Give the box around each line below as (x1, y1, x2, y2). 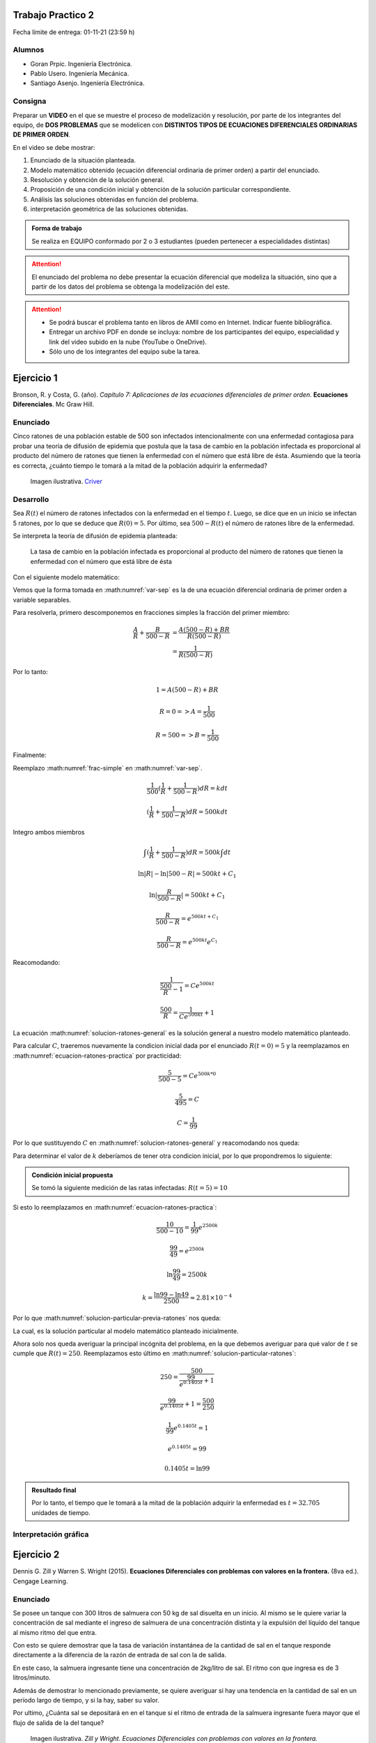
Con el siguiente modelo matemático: (13, 573, 120, 581)
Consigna (13, 96, 47, 106)
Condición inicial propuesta (31, 1171, 113, 1180)
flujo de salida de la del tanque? (13, 1719, 104, 1727)
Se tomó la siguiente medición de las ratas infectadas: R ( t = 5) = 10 (31, 1184, 228, 1192)
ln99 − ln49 (153, 1291, 189, 1299)
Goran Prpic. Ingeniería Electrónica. (30, 59, 132, 68)
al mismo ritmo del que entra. (13, 1628, 97, 1636)
